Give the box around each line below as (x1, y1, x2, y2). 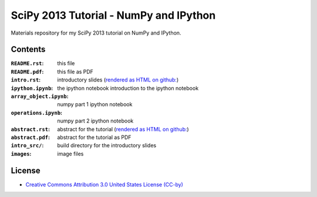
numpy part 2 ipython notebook (57, 117, 134, 124)
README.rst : (11, 60, 44, 67)
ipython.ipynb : (11, 84, 53, 91)
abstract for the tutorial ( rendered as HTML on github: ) (57, 125, 189, 133)
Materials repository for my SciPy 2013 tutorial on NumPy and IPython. (11, 29, 181, 36)
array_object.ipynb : (11, 93, 69, 100)
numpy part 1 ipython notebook (57, 101, 133, 108)
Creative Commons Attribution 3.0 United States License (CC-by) (25, 181, 183, 188)
